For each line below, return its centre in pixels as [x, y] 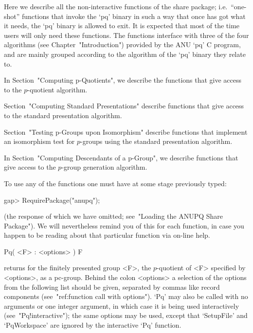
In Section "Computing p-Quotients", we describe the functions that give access [123, 80]
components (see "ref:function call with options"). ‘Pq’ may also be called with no [126, 296]
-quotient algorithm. [57, 89]
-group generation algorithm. [104, 167]
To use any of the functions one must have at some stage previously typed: [115, 183]
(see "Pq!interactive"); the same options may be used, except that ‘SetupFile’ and [126, 315]
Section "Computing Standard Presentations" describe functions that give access [124, 106]
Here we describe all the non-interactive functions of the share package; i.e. [116, 6]
